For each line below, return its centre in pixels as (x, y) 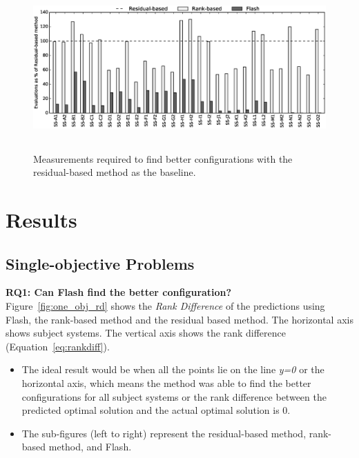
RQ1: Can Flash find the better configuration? (119, 292)
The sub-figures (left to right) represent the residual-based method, (164, 433)
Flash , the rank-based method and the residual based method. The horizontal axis (179, 319)
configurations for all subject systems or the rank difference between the (174, 396)
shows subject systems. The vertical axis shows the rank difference (146, 333)
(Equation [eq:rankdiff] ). (58, 346)
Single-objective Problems (100, 263)
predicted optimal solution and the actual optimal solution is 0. (156, 410)
